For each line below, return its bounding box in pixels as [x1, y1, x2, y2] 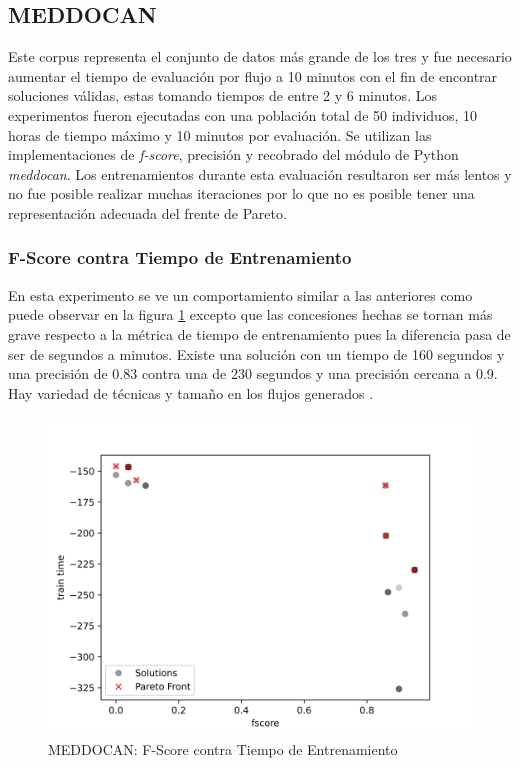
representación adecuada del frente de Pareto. [8, 202, 287, 223]
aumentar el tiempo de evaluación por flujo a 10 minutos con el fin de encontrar [8, 65, 498, 86]
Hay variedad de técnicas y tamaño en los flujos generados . [8, 382, 374, 403]
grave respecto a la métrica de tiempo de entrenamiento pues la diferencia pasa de [8, 323, 511, 344]
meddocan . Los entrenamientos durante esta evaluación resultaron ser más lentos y [8, 163, 512, 184]
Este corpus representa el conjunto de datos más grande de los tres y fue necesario [8, 46, 512, 67]
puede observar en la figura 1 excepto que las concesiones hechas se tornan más [8, 304, 493, 325]
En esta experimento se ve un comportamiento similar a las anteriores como [8, 284, 473, 305]
